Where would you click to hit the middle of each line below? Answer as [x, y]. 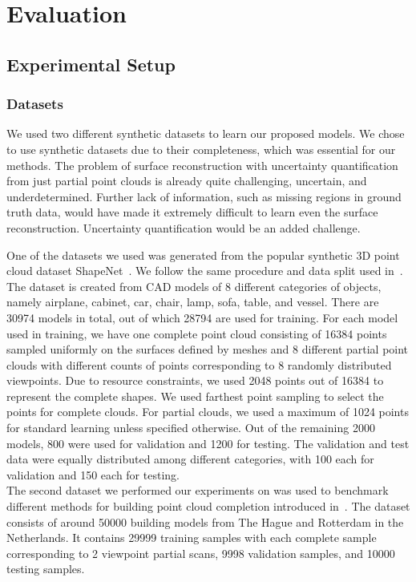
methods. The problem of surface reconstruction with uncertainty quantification [202, 165]
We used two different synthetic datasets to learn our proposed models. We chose [206, 133]
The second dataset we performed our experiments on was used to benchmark [198, 490]
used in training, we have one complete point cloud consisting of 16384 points [197, 333]
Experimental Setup [91, 64]
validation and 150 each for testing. [93, 474]
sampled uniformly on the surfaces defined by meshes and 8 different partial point [208, 349]
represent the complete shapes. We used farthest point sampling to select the [195, 396]
